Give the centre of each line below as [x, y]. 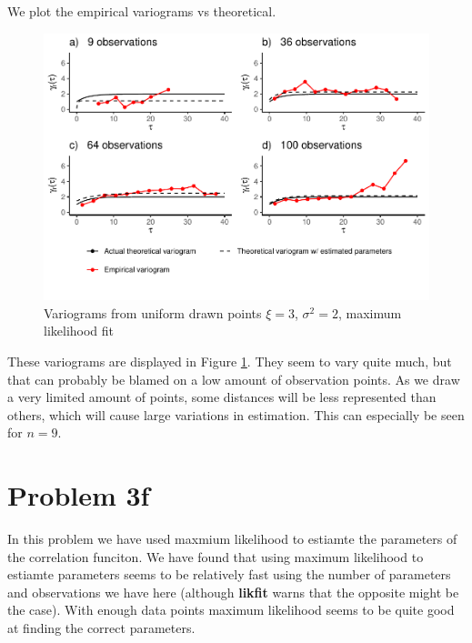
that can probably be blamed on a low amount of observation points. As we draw [234, 379]
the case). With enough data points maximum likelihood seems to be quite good [231, 610]
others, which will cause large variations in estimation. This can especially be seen [236, 414]
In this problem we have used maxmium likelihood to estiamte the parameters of [232, 538]
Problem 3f [79, 495]
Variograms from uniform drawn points [153, 312]
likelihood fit [79, 331]
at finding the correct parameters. [101, 627]
